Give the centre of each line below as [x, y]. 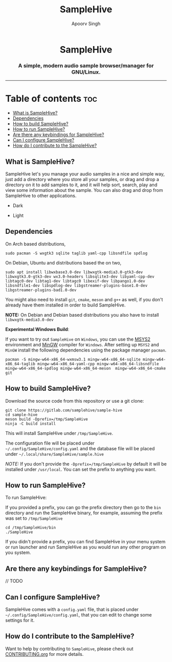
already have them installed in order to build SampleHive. [66, 305]
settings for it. [20, 621]
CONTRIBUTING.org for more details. [45, 654]
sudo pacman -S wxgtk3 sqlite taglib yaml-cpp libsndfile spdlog [76, 253]
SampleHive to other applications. [41, 195]
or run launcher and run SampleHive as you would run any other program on [86, 547]
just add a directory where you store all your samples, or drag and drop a [82, 179]
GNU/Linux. [86, 72]
